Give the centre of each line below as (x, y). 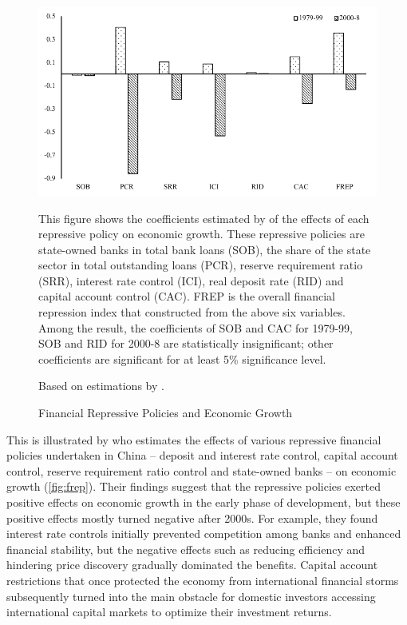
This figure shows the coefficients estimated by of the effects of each (204, 218)
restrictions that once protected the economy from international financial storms (203, 580)
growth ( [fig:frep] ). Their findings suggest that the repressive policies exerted (194, 486)
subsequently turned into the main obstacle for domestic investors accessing (191, 596)
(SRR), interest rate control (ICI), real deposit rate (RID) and (191, 280)
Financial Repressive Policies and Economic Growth (166, 413)
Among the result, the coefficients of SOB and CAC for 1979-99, (196, 327)
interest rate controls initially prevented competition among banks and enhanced (204, 533)
